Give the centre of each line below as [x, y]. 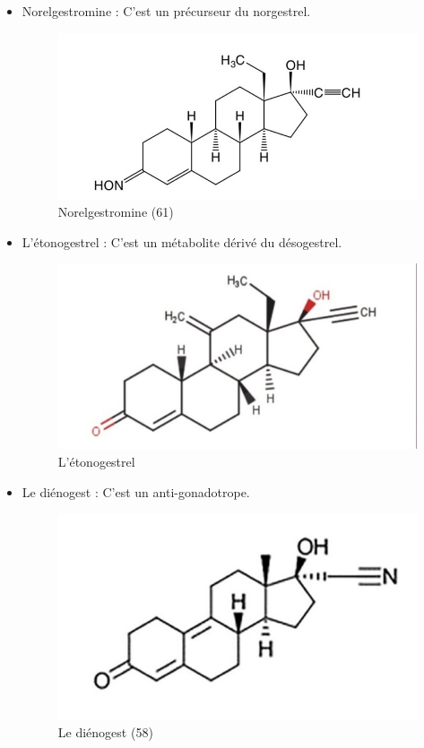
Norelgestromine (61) [116, 212]
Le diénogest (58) [105, 732]
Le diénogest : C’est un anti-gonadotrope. [136, 491]
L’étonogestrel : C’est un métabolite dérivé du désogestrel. [182, 241]
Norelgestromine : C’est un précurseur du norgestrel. [166, 11]
